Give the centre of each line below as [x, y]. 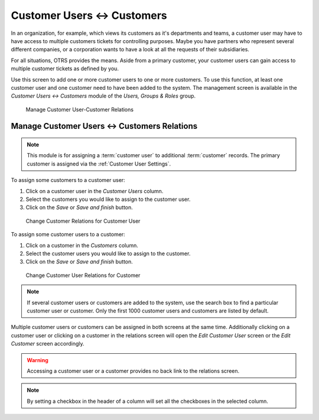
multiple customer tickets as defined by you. [65, 69]
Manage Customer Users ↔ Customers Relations [104, 126]
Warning [38, 360]
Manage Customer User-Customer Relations [80, 109]
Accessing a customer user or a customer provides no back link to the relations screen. [133, 371]
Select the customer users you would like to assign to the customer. [108, 253]
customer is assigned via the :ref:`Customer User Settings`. [99, 164]
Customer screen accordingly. [48, 344]
